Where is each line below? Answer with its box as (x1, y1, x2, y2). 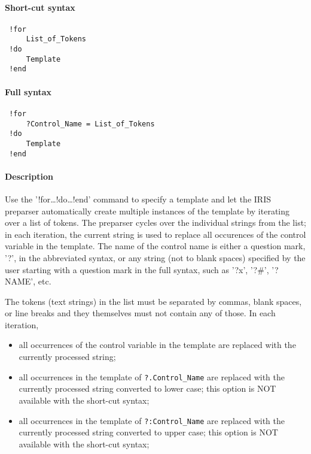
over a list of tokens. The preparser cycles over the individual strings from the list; (5, 216, 307, 229)
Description (5, 170, 54, 182)
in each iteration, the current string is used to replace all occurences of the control (5, 228, 306, 240)
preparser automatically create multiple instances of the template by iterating (5, 204, 290, 217)
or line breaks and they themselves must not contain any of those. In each (5, 307, 276, 319)
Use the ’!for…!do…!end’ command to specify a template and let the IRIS (5, 192, 271, 205)
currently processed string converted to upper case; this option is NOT (19, 426, 278, 438)
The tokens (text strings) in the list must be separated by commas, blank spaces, (5, 295, 302, 307)
